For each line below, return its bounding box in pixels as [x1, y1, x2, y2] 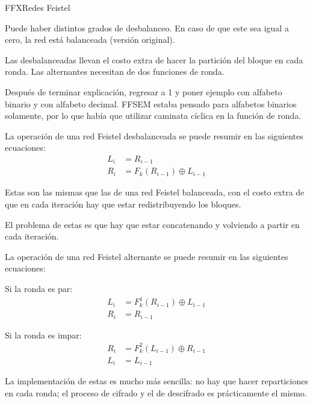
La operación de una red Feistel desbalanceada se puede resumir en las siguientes [5, 129, 303, 142]
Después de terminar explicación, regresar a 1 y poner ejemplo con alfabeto [5, 85, 282, 98]
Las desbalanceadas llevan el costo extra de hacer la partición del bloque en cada [5, 53, 303, 66]
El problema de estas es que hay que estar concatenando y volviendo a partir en [5, 218, 300, 230]
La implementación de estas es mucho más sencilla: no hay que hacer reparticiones [5, 375, 308, 387]
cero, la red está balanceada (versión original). [5, 33, 175, 46]
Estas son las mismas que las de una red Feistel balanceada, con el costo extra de [5, 186, 305, 198]
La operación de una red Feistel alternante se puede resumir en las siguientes [5, 250, 288, 262]
